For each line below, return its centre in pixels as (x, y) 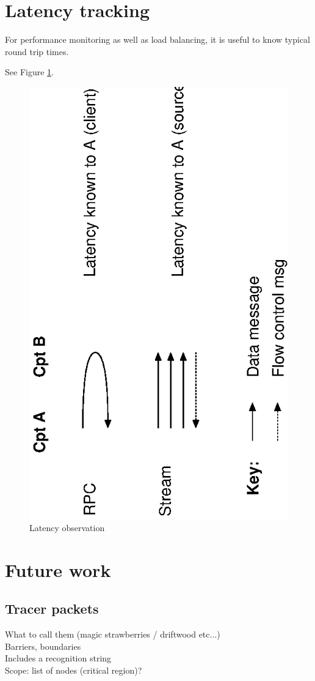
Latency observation (67, 527)
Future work (58, 569)
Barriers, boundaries (43, 646)
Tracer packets (52, 608)
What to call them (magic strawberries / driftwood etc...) (113, 634)
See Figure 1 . (29, 72)
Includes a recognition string (58, 658)
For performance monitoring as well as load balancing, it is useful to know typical (158, 39)
